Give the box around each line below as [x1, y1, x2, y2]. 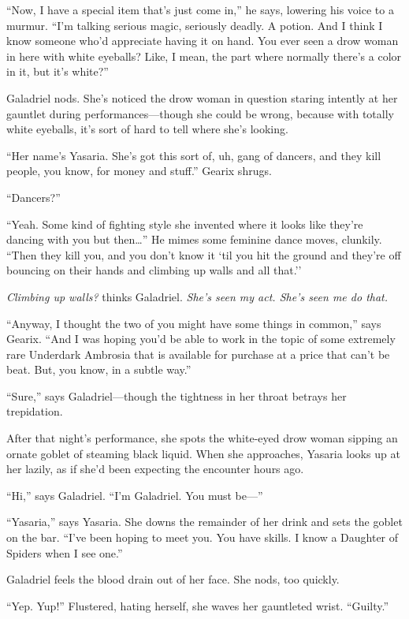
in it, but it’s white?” [6, 63, 109, 80]
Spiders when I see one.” [6, 544, 123, 561]
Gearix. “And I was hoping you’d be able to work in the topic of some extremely [6, 330, 396, 347]
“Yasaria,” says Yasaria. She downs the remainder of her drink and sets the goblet [6, 513, 403, 530]
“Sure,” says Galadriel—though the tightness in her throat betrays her [6, 387, 347, 404]
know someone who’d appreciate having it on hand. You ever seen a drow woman [6, 32, 399, 49]
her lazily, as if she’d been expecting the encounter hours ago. [6, 461, 304, 477]
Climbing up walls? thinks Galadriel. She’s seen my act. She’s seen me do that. [6, 288, 389, 304]
